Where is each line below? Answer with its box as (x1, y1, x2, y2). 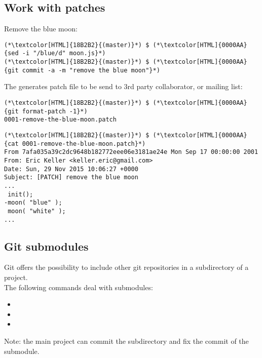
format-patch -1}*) (22, 107, 88, 115)
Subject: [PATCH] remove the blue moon (4, 174, 138, 181)
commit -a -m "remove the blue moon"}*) (22, 66, 160, 74)
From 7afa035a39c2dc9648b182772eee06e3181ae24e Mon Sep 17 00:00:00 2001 (4, 148, 258, 156)
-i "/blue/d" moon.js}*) (22, 50, 106, 57)
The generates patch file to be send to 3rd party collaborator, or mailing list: (4, 81, 243, 92)
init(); (8, 190, 33, 198)
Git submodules (4, 238, 89, 254)
